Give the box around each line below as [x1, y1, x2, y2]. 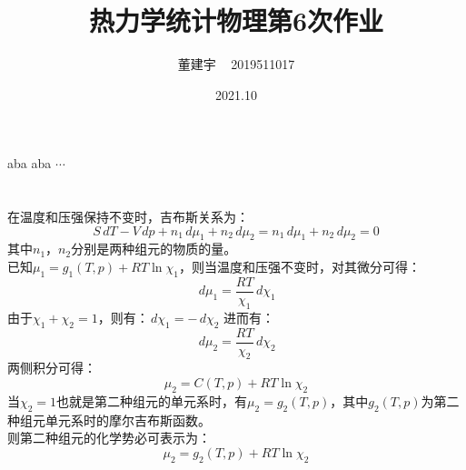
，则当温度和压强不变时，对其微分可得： [178, 257, 421, 276]
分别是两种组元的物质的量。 [71, 239, 237, 258]
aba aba [7, 154, 52, 173]
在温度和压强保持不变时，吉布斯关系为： [7, 207, 249, 226]
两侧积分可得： [7, 358, 96, 377]
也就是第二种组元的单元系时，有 [56, 391, 248, 410]
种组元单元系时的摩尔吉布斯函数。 [7, 410, 211, 429]
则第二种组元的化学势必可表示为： [7, 428, 211, 447]
